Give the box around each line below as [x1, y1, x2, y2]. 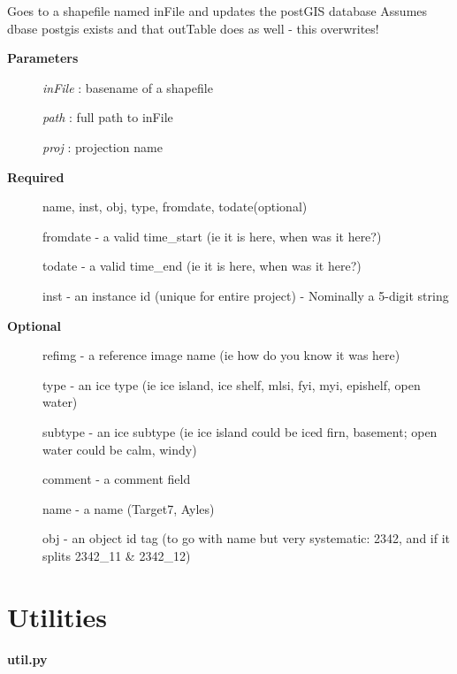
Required [7, 167, 65, 186]
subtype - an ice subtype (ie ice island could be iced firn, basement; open [42, 422, 438, 440]
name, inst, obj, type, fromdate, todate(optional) [42, 197, 308, 216]
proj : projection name [42, 137, 163, 156]
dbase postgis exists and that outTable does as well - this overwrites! [7, 19, 379, 37]
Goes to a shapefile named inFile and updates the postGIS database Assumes [7, 2, 428, 19]
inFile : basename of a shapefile [42, 78, 213, 96]
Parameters [7, 49, 79, 67]
